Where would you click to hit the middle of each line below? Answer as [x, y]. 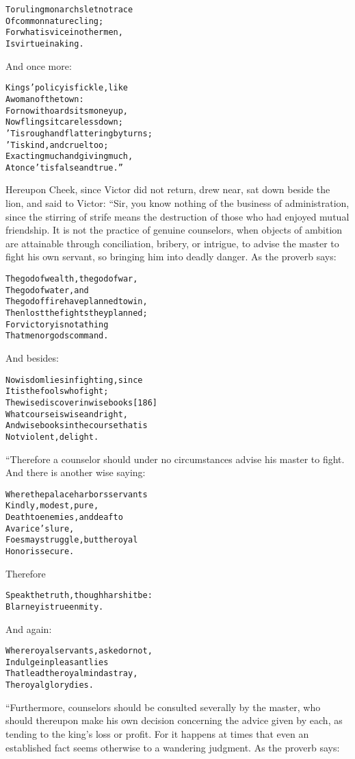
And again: [29, 629]
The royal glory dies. [50, 685]
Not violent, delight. [52, 437]
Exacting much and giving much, [69, 157]
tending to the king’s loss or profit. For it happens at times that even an [157, 733]
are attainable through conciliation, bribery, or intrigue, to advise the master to [172, 243]
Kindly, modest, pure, [52, 506]
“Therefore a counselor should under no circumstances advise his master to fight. [175, 459]
